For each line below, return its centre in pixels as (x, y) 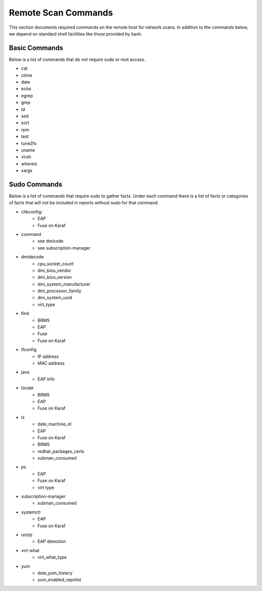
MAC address (51, 363)
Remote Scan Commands (61, 13)
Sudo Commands (36, 184)
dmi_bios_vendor (54, 270)
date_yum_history (55, 573)
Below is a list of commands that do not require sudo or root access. (77, 59)
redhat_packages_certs (61, 451)
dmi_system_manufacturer (64, 284)
